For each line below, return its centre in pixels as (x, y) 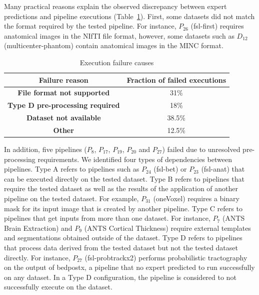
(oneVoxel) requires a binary (196, 198)
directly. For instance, (37, 257)
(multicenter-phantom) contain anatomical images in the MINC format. (114, 45)
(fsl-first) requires (217, 26)
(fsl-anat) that (223, 169)
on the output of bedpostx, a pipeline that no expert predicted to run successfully (129, 267)
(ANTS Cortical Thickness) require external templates (167, 228)
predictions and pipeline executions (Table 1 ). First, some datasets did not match (129, 16)
